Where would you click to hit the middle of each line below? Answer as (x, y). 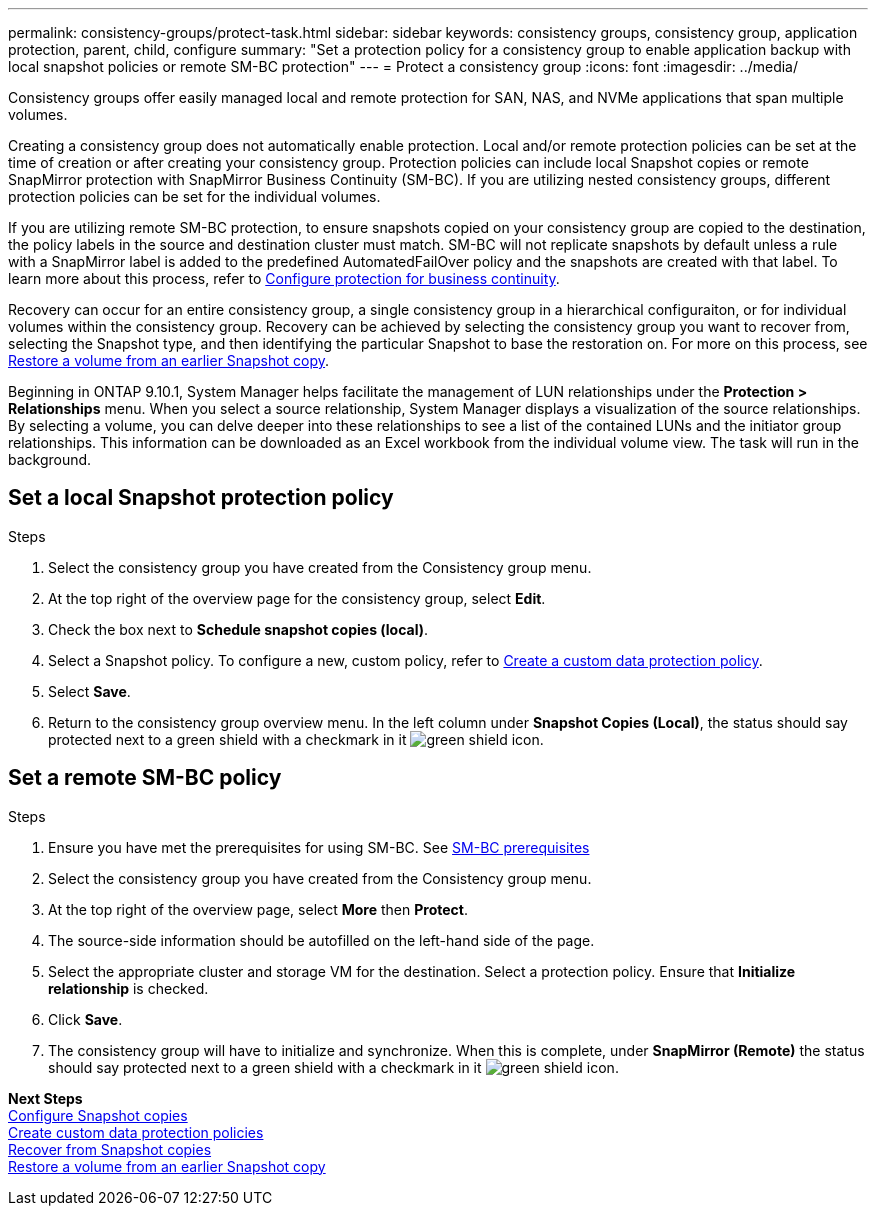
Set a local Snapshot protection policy (201, 498)
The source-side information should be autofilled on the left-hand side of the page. (321, 940)
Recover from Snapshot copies (110, 1149)
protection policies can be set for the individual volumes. (194, 196)
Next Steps (45, 1098)
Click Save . (85, 1019)
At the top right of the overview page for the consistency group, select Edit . (297, 598)
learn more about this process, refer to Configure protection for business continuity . (284, 278)
